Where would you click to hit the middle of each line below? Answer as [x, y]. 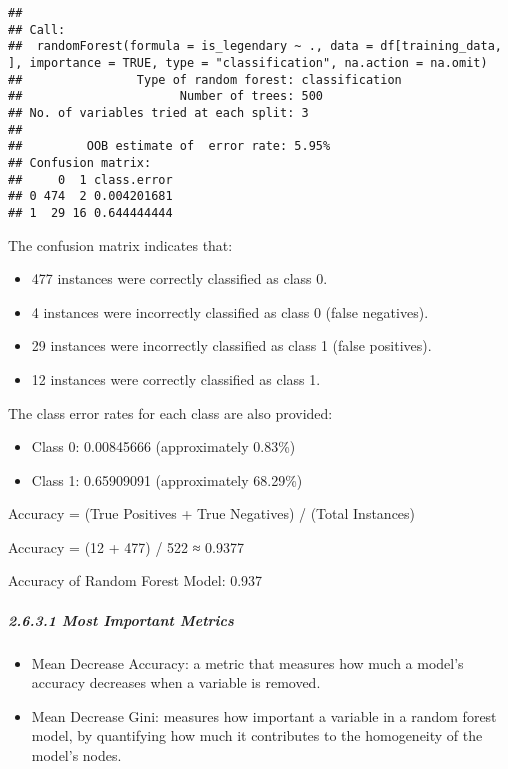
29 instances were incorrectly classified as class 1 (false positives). [231, 345]
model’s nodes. [76, 755]
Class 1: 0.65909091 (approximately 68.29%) [167, 479]
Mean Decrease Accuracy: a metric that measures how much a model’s [247, 662]
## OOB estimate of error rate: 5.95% [169, 146]
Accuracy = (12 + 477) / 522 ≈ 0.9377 [126, 546]
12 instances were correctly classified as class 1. [176, 378]
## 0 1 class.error [90, 179]
